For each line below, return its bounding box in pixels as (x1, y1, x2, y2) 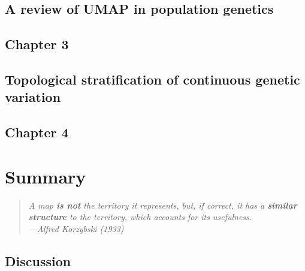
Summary (5, 164, 86, 188)
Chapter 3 (5, 35, 69, 53)
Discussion (5, 251, 71, 270)
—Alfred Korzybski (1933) (28, 222, 124, 234)
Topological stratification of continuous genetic (5, 70, 300, 88)
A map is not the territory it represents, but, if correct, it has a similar (28, 198, 297, 211)
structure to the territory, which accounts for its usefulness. (28, 210, 252, 223)
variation (5, 88, 61, 106)
